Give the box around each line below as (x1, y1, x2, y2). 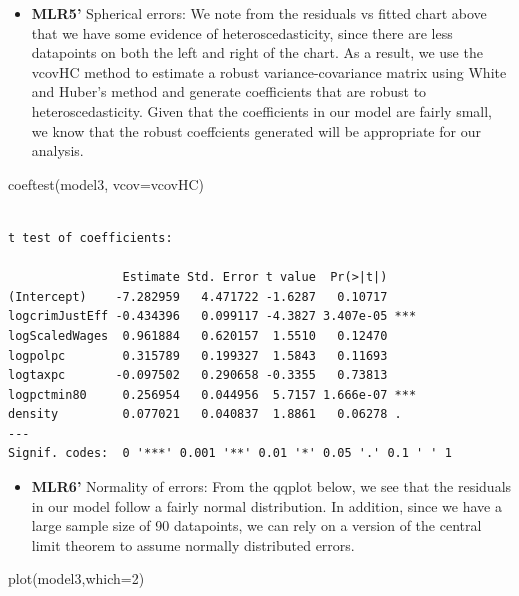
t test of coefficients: (8, 230, 173, 245)
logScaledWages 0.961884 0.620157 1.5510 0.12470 (8, 328, 388, 343)
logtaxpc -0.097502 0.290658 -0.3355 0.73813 (8, 368, 388, 383)
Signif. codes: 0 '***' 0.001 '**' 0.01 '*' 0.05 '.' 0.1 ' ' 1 (8, 446, 452, 461)
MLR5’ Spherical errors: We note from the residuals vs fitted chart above (31, 3, 487, 23)
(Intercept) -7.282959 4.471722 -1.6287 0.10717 (8, 289, 388, 304)
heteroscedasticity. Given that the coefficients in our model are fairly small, (31, 100, 493, 121)
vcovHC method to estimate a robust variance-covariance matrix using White (31, 61, 507, 82)
